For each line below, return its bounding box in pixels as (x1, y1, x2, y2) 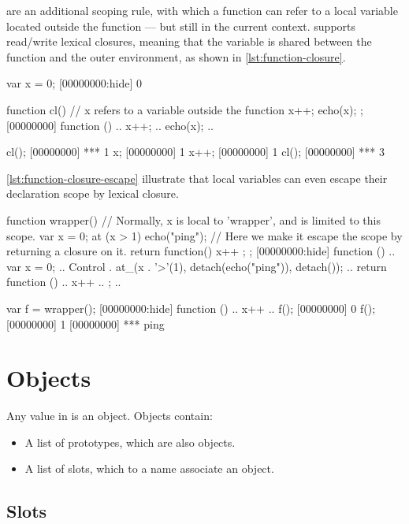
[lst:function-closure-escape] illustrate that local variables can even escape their (6, 169, 388, 186)
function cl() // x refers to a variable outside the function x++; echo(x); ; (6, 101, 363, 117)
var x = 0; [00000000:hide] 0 (6, 75, 142, 91)
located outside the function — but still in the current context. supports (6, 17, 356, 34)
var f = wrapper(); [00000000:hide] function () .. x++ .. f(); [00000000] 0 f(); (6, 299, 376, 316)
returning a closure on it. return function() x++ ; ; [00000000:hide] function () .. (6, 243, 396, 259)
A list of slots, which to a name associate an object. (24, 460, 274, 477)
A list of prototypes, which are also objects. (24, 433, 236, 450)
